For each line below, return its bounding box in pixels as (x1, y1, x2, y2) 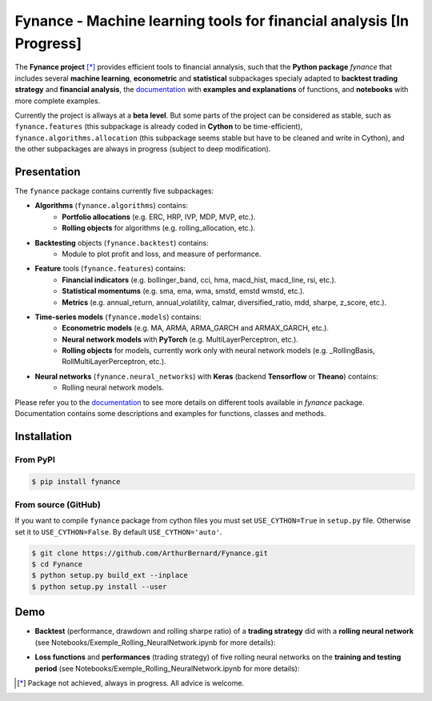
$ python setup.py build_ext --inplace (31, 571, 188, 580)
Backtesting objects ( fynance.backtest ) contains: (34, 238, 209, 247)
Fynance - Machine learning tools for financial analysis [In (14, 12, 410, 30)
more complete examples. (14, 96, 101, 106)
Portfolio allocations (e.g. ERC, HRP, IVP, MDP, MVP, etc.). (62, 212, 256, 222)
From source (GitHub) (14, 499, 102, 510)
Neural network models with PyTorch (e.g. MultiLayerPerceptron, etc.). (62, 334, 299, 344)
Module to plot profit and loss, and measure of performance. (62, 249, 262, 258)
